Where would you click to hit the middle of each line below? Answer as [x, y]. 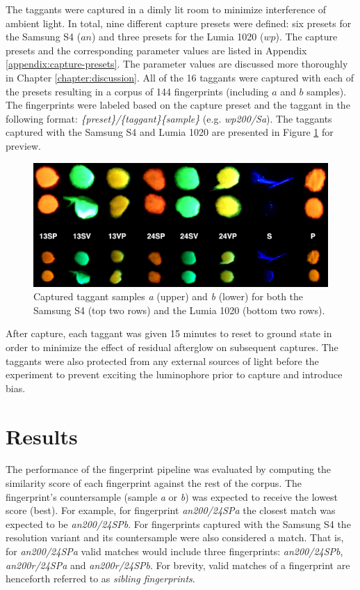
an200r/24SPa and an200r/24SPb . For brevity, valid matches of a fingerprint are [178, 565]
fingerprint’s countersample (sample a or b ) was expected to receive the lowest [172, 496]
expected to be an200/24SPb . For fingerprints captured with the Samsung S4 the [178, 523]
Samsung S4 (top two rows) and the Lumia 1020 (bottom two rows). [179, 310]
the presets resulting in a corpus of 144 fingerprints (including [137, 91]
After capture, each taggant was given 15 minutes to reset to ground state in [169, 333]
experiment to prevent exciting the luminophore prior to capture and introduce [174, 374]
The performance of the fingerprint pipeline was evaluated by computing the [169, 469]
